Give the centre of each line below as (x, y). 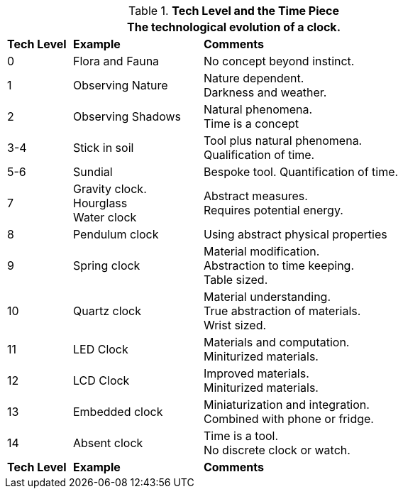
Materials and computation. (276, 342)
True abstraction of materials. (282, 311)
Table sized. (236, 280)
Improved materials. (256, 373)
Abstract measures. (255, 196)
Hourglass (100, 203)
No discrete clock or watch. (277, 450)
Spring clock (106, 265)
